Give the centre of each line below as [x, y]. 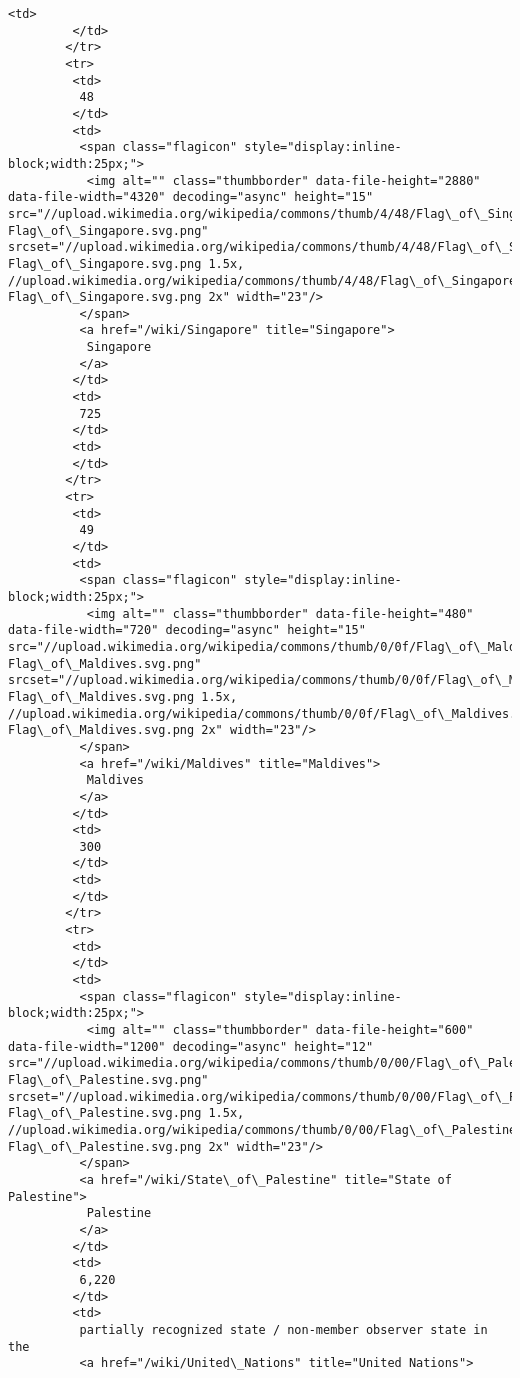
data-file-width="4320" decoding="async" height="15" [191, 197]
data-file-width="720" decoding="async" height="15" [187, 630]
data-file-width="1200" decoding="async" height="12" [191, 1046]
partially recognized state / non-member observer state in [283, 1329]
